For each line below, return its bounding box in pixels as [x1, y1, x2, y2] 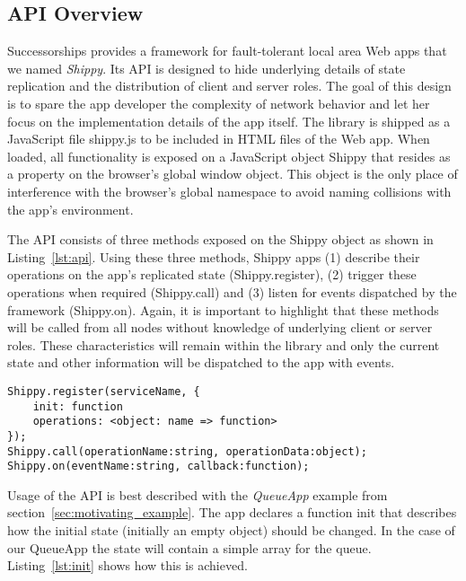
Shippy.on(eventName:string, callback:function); [7, 460, 310, 473]
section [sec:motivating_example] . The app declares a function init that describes [7, 503, 457, 522]
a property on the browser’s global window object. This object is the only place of [7, 164, 458, 183]
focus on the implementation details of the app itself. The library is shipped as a [7, 111, 451, 130]
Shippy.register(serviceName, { [7, 384, 200, 398]
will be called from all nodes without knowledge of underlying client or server [7, 318, 433, 337]
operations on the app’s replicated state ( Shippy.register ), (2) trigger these [7, 265, 417, 284]
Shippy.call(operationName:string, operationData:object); [7, 445, 367, 458]
